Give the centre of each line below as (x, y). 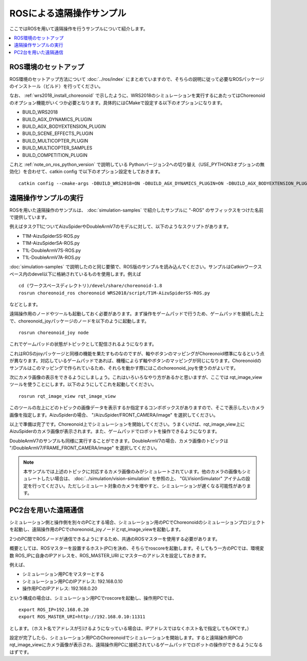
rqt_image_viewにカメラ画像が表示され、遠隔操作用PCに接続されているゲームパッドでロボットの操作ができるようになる (136, 645)
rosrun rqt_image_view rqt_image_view (67, 396)
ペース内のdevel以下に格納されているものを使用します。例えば (75, 274)
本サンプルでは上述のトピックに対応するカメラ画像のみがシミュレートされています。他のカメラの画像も (133, 471)
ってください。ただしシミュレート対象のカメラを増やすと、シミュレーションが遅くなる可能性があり (141, 486)
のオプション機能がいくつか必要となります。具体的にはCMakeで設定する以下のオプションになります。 (117, 103)
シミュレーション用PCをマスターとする (63, 574)
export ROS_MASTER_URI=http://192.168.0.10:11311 (82, 617)
